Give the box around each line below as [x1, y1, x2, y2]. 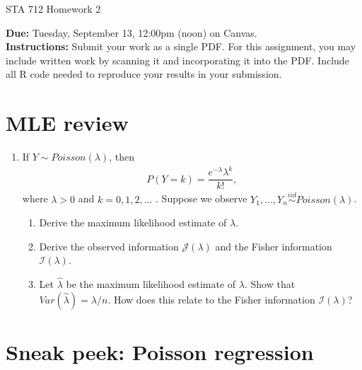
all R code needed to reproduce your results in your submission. [6, 67, 282, 81]
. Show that [244, 277, 296, 291]
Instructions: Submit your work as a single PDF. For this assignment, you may [6, 39, 356, 54]
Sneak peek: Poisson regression [6, 337, 314, 366]
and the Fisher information [215, 238, 332, 253]
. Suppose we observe [156, 191, 247, 206]
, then [109, 149, 134, 164]
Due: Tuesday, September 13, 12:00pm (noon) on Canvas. [6, 25, 257, 40]
